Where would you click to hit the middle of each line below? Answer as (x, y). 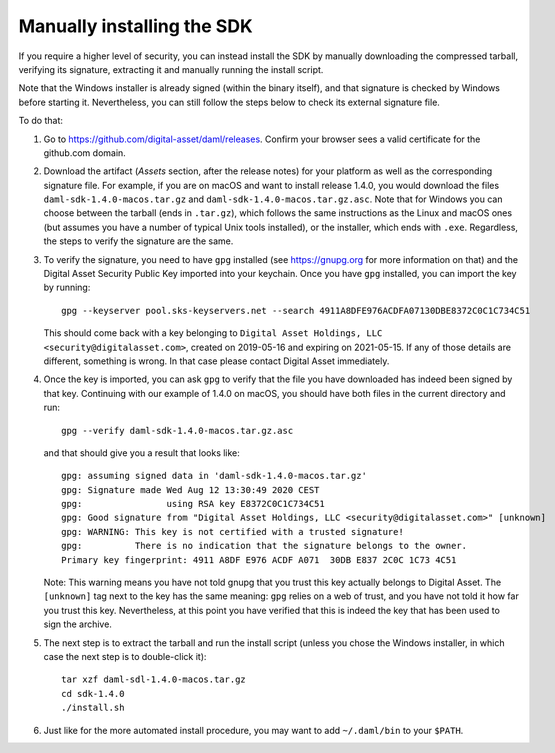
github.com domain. (85, 152)
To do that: (41, 121)
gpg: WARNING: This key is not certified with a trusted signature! (232, 531)
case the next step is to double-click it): (125, 656)
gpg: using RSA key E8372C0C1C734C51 (193, 504)
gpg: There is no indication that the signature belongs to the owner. (264, 546)
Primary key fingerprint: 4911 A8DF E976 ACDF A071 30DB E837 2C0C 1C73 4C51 (259, 559)
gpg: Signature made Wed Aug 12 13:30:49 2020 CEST (190, 489)
